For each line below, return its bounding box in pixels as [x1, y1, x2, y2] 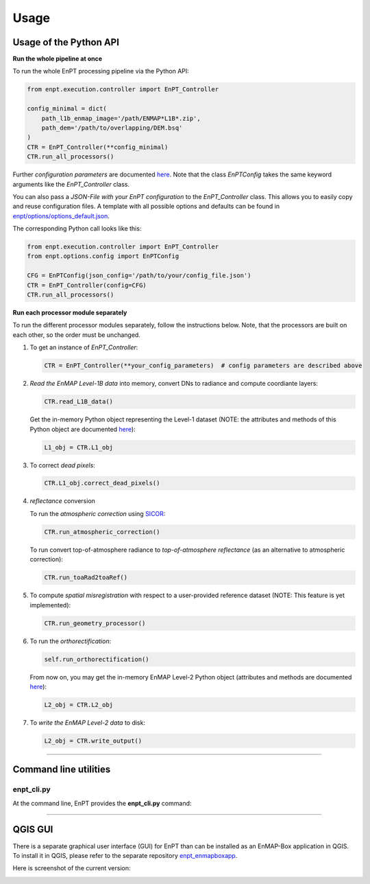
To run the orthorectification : [29, 637, 112, 645]
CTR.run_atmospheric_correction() [44, 528, 160, 535]
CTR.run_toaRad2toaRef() [44, 574, 128, 581]
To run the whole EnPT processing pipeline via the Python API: [12, 67, 190, 75]
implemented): [29, 601, 71, 609]
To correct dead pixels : [29, 461, 95, 469]
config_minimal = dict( [27, 105, 108, 113]
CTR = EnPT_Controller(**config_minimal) [27, 143, 169, 151]
